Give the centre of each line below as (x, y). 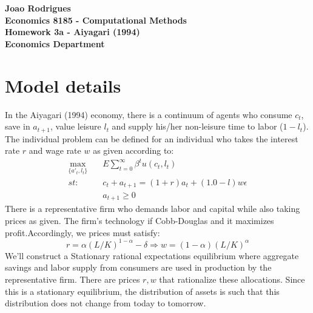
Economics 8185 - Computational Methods (96, 20)
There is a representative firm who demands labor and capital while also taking (153, 209)
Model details (63, 85)
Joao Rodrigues (38, 8)
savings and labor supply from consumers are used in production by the (138, 267)
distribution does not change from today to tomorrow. (106, 303)
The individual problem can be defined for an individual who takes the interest (152, 138)
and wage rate (55, 150)
